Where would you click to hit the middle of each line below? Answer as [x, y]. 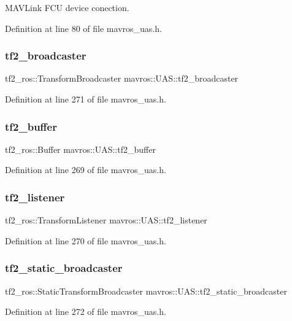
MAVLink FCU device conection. [67, 7]
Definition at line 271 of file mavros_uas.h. [86, 99]
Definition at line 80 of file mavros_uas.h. [83, 28]
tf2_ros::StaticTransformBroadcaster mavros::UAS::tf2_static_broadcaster [146, 291]
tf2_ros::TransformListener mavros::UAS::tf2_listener [106, 220]
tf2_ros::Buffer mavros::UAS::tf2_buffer [80, 149]
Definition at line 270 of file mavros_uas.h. [86, 240]
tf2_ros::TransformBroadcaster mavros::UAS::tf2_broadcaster [122, 78]
